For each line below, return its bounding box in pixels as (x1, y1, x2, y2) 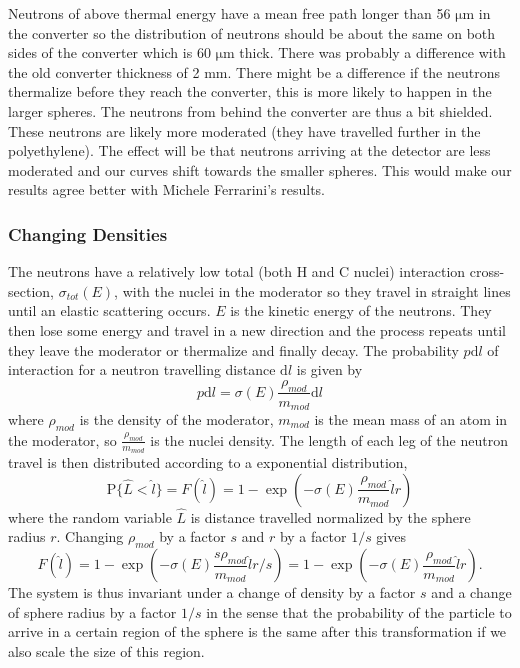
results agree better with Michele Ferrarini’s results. (8, 179, 326, 200)
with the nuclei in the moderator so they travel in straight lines (122, 280, 511, 301)
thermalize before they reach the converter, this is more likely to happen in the (8, 81, 492, 102)
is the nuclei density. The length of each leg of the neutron (150, 429, 508, 450)
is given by (296, 359, 363, 380)
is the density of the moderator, (79, 409, 274, 429)
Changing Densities (8, 221, 168, 246)
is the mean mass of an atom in (314, 409, 508, 429)
